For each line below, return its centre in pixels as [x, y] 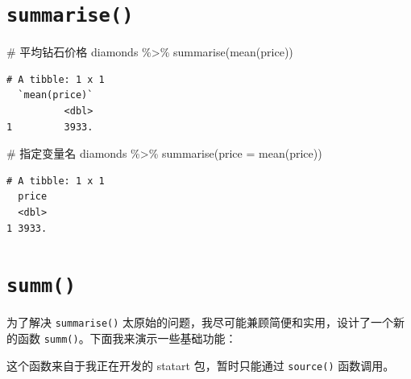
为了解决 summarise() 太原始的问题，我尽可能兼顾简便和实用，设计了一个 [200, 322]
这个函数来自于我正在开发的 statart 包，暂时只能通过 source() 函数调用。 [201, 365]
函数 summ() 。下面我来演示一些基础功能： [127, 338]
